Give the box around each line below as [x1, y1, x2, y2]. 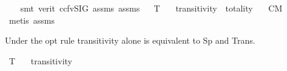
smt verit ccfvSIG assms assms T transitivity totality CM [20, 2, 283, 14]
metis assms [8, 13, 55, 26]
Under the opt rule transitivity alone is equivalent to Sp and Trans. [5, 34, 255, 47]
